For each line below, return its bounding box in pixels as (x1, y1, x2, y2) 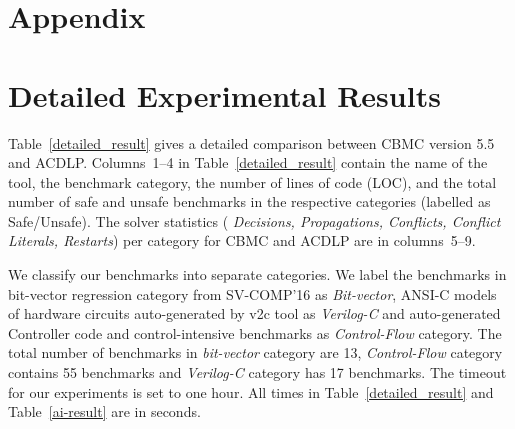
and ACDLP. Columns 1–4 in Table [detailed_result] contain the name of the (8, 152, 488, 173)
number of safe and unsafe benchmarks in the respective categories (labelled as (8, 191, 491, 212)
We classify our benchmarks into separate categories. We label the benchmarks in (8, 264, 507, 285)
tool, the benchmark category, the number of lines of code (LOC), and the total (8, 171, 497, 192)
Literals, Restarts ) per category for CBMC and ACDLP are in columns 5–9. (8, 230, 476, 251)
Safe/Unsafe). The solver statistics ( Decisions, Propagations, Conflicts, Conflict (8, 210, 501, 231)
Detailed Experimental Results (8, 74, 441, 115)
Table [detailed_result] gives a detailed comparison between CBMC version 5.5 (8, 132, 495, 153)
